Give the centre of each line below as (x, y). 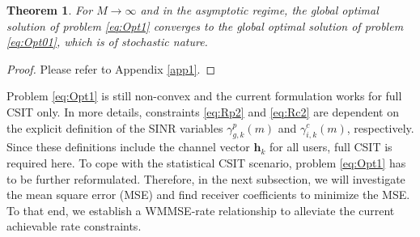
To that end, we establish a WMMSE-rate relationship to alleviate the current (201, 210)
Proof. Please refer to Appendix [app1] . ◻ (111, 68)
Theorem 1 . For (50, 10)
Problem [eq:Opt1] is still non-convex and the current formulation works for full (204, 96)
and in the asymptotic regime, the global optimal (259, 10)
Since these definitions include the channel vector (128, 147)
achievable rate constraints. (74, 226)
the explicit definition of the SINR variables (115, 127)
